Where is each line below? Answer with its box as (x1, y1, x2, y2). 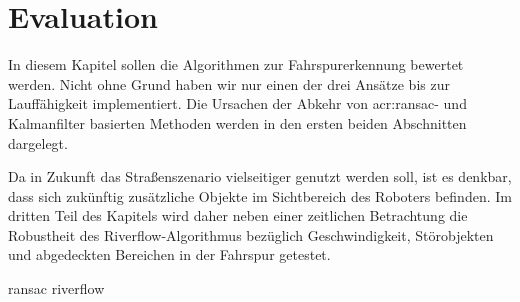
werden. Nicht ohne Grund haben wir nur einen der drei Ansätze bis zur (8, 73, 450, 94)
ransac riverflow (8, 278, 105, 299)
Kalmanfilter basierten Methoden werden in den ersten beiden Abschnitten (8, 112, 467, 133)
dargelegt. (8, 132, 68, 153)
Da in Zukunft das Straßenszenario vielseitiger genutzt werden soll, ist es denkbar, (8, 166, 512, 187)
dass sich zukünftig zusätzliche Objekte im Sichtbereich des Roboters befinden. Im (8, 185, 512, 206)
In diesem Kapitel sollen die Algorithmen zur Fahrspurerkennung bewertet (8, 54, 464, 75)
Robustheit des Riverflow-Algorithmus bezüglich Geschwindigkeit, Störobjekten (8, 224, 494, 245)
